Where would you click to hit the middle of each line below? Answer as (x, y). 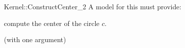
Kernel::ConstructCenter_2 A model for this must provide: (93, 6)
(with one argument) (35, 39)
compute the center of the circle (52, 23)
